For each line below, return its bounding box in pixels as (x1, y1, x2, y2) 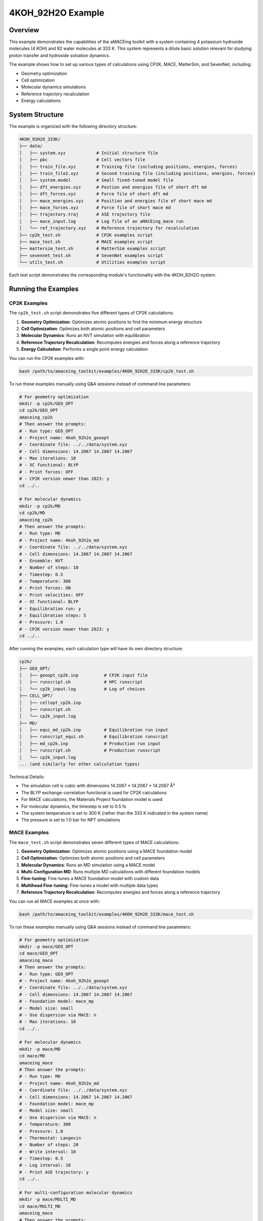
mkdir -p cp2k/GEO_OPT (19, 400, 74, 406)
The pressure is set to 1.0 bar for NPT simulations (21, 817, 120, 823)
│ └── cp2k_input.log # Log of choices (19, 686, 146, 692)
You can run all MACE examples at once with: (9, 898, 100, 904)
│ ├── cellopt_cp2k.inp (19, 700, 81, 705)
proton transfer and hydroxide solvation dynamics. (9, 52, 111, 58)
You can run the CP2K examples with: (9, 355, 85, 361)
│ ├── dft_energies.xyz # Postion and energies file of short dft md (19, 184, 207, 190)
